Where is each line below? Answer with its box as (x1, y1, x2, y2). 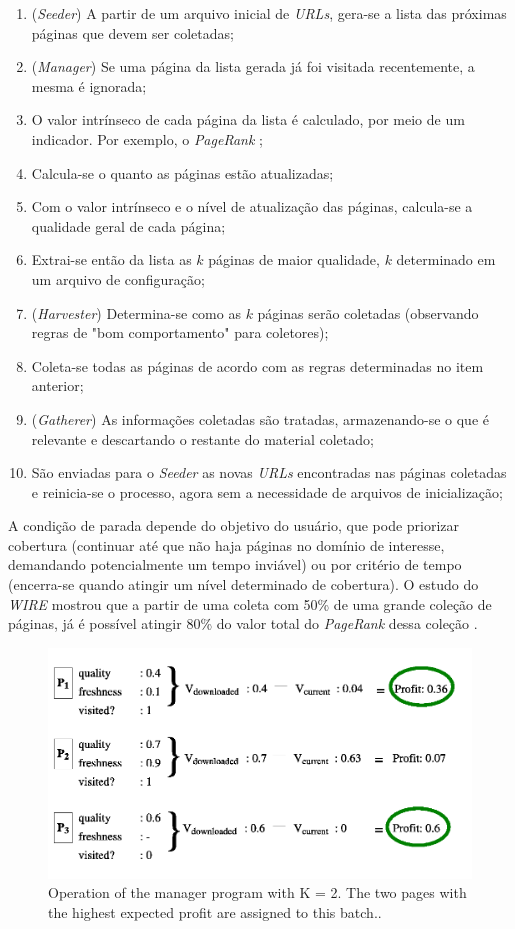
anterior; (31, 375, 84, 396)
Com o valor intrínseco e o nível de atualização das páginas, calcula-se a (31, 196, 473, 217)
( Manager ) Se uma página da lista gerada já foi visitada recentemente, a (31, 56, 475, 77)
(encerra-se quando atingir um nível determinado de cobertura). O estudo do (8, 574, 479, 595)
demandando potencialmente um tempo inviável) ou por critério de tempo (8, 554, 462, 575)
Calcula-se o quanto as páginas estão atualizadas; (31, 162, 334, 183)
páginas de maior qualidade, (208, 249, 380, 270)
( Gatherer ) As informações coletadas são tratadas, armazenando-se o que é (31, 408, 489, 429)
